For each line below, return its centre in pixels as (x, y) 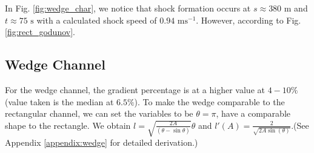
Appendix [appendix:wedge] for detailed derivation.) (102, 142)
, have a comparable (253, 113)
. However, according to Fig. (249, 20)
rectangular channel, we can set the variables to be (99, 113)
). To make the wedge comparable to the (209, 101)
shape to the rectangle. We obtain (68, 125)
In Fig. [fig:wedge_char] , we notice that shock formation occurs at (128, 8)
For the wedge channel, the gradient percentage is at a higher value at (135, 89)
